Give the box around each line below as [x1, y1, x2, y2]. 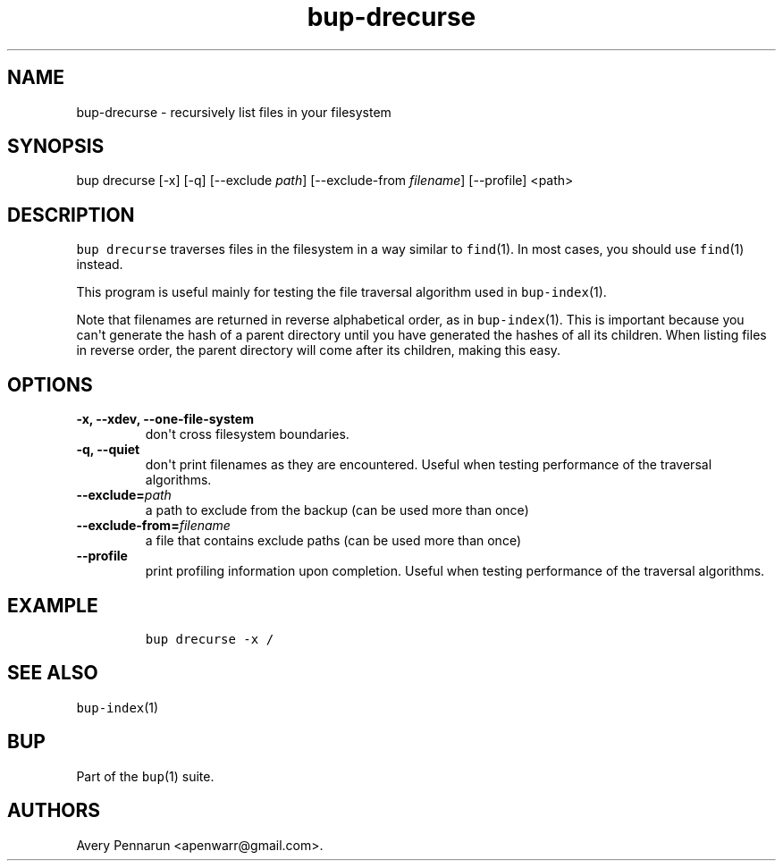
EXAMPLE [7, 594, 98, 617]
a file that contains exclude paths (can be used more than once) [145, 533, 521, 549]
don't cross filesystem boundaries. [145, 426, 349, 442]
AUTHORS [7, 799, 101, 822]
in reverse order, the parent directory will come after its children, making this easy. [76, 342, 561, 358]
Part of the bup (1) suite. [76, 768, 215, 784]
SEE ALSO [7, 662, 98, 685]
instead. [76, 257, 123, 273]
